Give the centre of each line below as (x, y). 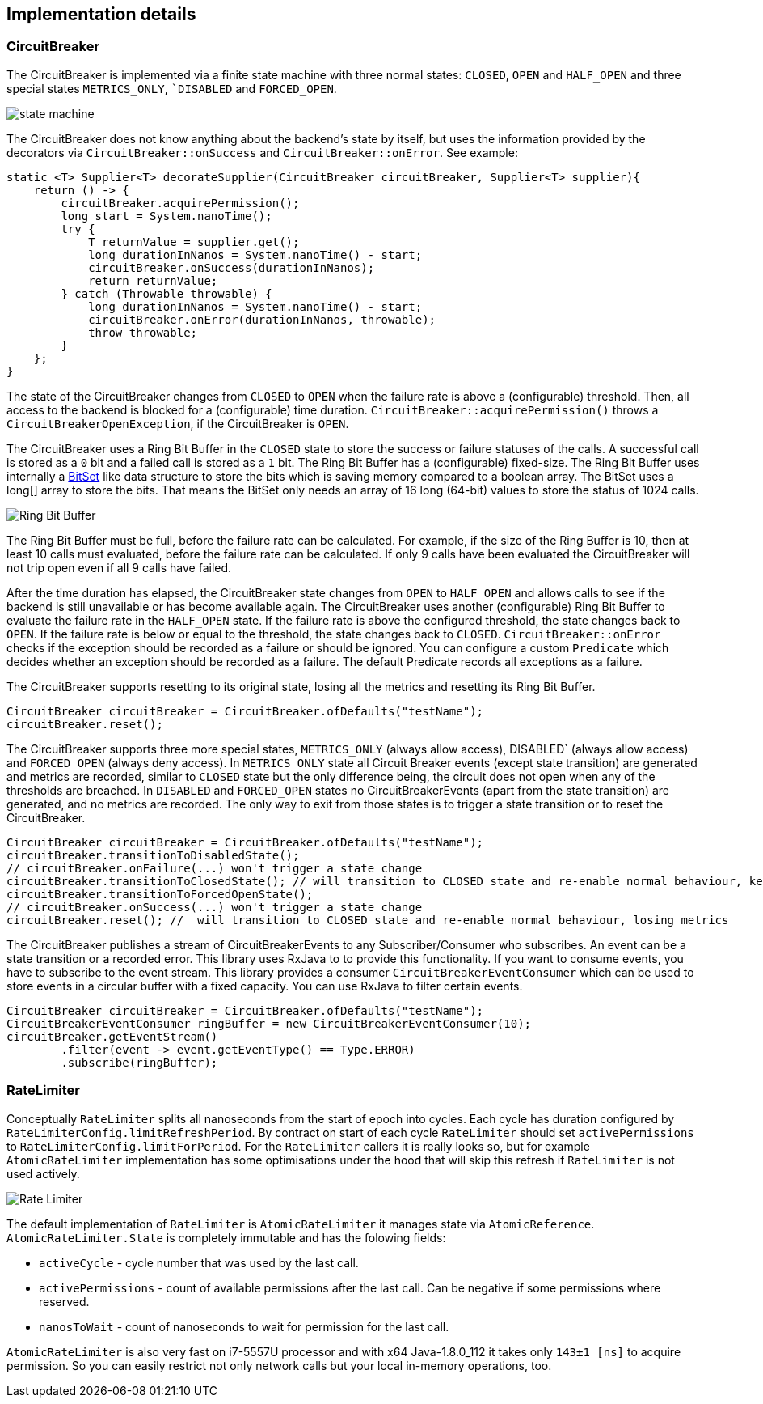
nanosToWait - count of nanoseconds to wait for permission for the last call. (244, 1326)
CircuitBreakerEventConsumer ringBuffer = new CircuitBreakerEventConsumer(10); (269, 1023)
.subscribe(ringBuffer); (139, 1062)
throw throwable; (143, 332)
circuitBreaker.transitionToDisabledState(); (153, 855)
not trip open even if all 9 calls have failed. (119, 567)
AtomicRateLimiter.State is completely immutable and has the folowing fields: (226, 1237)
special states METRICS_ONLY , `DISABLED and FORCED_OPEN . (172, 88)
